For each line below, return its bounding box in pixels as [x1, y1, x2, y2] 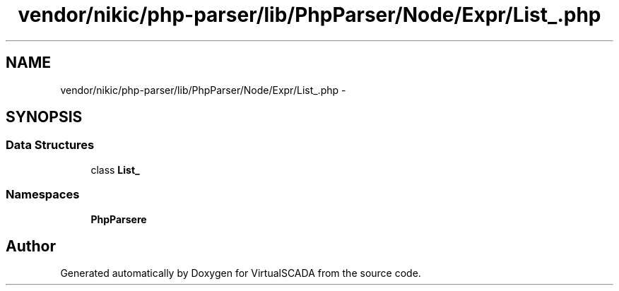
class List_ [90, 163, 140, 176]
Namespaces [6, 187, 80, 202]
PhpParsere [90, 213, 147, 225]
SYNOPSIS [6, 108, 83, 126]
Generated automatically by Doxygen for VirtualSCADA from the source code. [60, 267, 421, 280]
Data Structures [6, 138, 95, 153]
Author [6, 237, 56, 255]
